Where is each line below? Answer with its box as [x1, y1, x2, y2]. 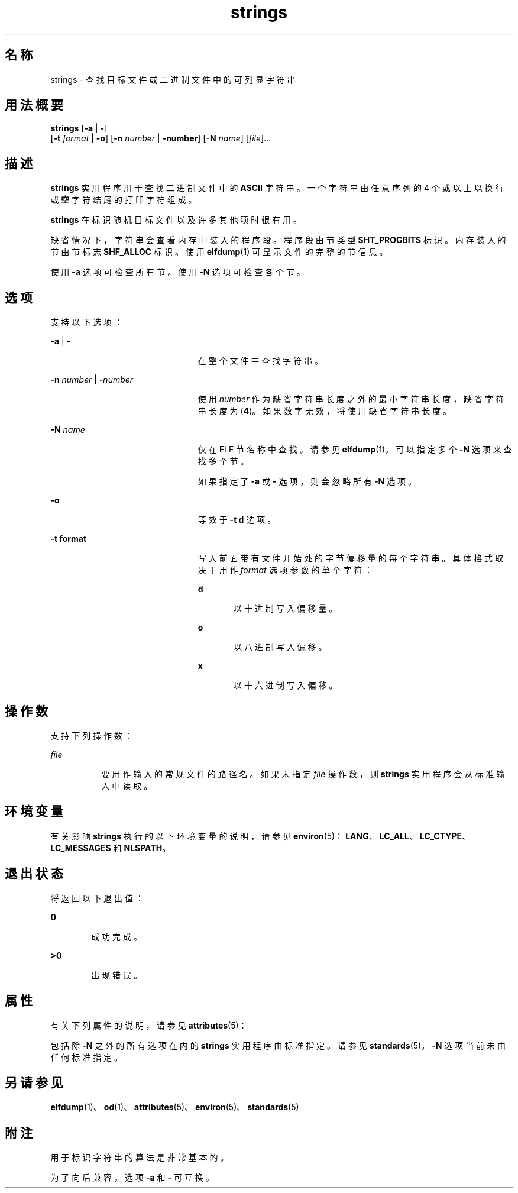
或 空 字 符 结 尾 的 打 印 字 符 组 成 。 [50, 195, 197, 205]
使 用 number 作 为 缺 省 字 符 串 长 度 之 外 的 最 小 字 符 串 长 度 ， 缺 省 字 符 [198, 394, 504, 405]
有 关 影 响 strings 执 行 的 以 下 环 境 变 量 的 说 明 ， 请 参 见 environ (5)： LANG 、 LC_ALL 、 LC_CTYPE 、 [50, 830, 470, 841]
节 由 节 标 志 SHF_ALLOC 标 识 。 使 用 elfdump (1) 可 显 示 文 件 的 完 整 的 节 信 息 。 [50, 247, 388, 257]
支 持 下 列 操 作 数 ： [50, 730, 133, 741]
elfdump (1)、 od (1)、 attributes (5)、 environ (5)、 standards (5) [50, 1102, 299, 1113]
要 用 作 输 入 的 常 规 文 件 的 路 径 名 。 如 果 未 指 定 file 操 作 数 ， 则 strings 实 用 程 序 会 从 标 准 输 [101, 768, 505, 779]
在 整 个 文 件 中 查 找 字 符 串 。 [198, 355, 323, 366]
